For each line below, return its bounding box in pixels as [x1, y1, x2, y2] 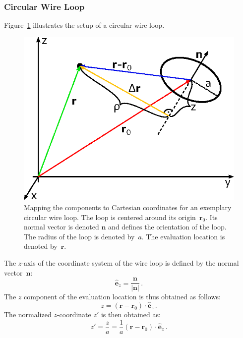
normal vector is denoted [24, 222, 99, 232]
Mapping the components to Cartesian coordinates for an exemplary [24, 202, 232, 212]
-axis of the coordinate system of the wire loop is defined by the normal [21, 257, 239, 268]
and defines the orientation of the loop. [108, 222, 227, 232]
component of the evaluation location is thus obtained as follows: [23, 291, 221, 302]
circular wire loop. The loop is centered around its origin [24, 212, 196, 222]
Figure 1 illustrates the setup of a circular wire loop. [4, 20, 165, 30]
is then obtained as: [101, 309, 161, 319]
